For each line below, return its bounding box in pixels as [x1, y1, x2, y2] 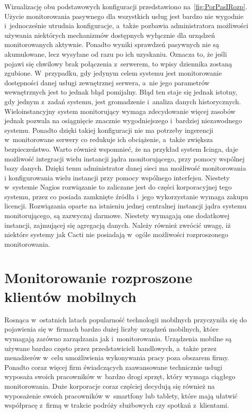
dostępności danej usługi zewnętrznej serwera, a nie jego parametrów [4, 77, 210, 87]
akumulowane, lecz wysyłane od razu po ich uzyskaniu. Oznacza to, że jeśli [4, 48, 227, 59]
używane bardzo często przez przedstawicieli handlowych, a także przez [4, 343, 217, 353]
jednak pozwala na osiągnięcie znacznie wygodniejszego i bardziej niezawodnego [4, 115, 242, 126]
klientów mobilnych [4, 286, 137, 306]
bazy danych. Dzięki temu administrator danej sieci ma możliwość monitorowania [4, 163, 246, 173]
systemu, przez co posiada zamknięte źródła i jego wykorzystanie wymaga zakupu [4, 191, 248, 201]
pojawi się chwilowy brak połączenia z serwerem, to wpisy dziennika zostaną [4, 58, 232, 68]
